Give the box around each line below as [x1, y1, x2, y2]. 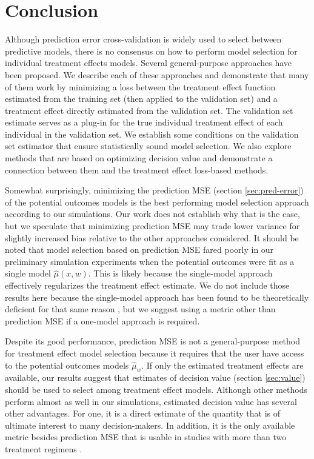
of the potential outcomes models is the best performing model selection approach [5, 195, 309, 208]
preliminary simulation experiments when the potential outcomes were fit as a [5, 255, 295, 267]
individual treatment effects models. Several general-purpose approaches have [5, 56, 292, 69]
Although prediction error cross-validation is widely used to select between [5, 33, 282, 45]
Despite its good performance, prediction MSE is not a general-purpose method [5, 335, 301, 347]
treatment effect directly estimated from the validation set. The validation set [5, 104, 293, 116]
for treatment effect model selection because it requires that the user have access [5, 346, 304, 359]
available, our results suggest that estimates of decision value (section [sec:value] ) [5, 371, 306, 384]
